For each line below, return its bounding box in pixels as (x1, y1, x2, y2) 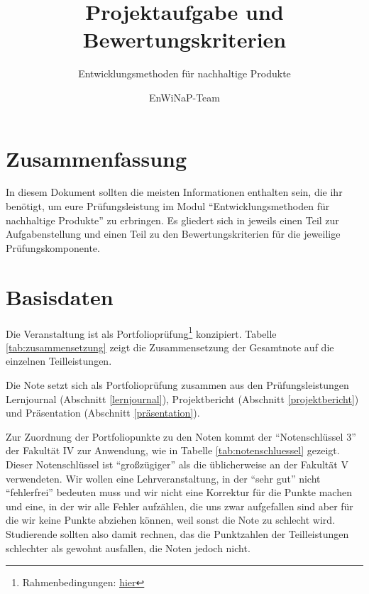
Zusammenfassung (6, 143, 187, 172)
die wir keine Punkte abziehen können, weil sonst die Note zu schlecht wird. (6, 512, 336, 527)
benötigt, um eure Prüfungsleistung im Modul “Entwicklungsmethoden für (6, 199, 330, 214)
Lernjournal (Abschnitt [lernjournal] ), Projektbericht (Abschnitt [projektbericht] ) (6, 391, 359, 406)
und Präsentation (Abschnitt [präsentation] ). (6, 405, 200, 420)
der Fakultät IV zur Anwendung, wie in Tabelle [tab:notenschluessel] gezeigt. (6, 443, 340, 458)
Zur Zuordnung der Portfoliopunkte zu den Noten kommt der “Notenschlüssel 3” (6, 429, 356, 444)
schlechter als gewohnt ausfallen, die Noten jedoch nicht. (6, 540, 250, 555)
